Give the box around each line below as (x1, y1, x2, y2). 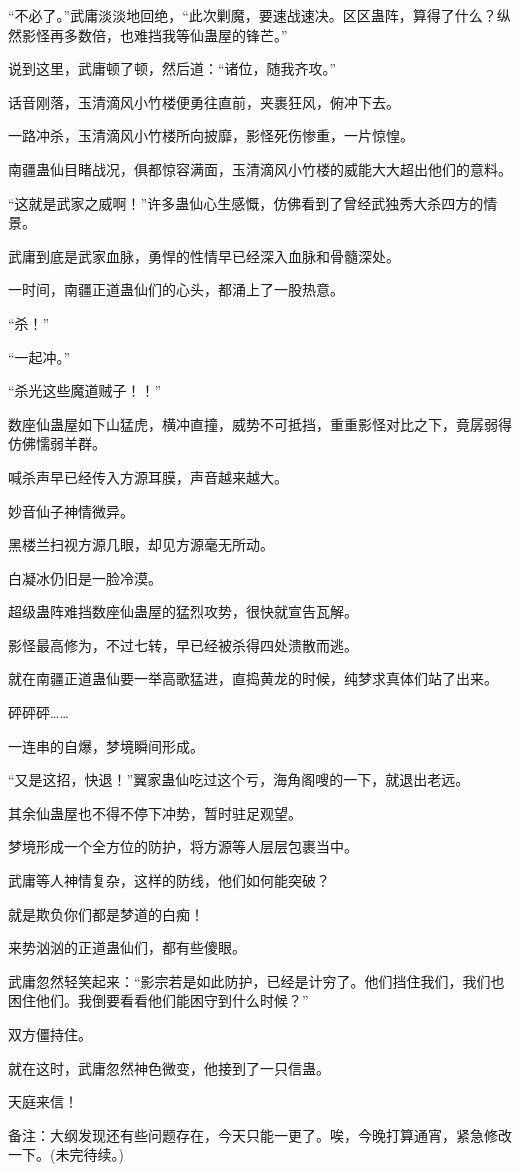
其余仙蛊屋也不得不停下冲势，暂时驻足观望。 (8, 802, 302, 823)
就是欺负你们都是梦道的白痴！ (8, 903, 204, 924)
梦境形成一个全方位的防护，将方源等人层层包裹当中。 (8, 836, 358, 857)
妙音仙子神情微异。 (8, 500, 134, 521)
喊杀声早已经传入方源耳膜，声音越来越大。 (8, 466, 288, 487)
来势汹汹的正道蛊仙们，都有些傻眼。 (8, 937, 246, 958)
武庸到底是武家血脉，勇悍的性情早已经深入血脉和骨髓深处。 (8, 245, 400, 266)
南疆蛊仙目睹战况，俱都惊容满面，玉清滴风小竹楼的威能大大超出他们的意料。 (8, 158, 512, 179)
